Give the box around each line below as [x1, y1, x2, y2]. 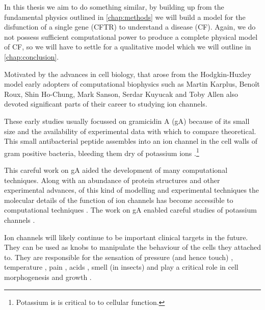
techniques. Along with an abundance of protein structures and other [4, 174, 220, 185]
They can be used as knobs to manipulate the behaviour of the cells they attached [4, 242, 261, 252]
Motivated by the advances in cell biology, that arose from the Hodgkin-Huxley [4, 68, 251, 79]
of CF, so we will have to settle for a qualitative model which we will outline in [4, 41, 251, 52]
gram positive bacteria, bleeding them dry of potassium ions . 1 [4, 146, 199, 158]
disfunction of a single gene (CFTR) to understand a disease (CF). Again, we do [4, 21, 256, 32]
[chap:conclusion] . [4, 51, 59, 62]
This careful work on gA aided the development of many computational [4, 164, 228, 175]
